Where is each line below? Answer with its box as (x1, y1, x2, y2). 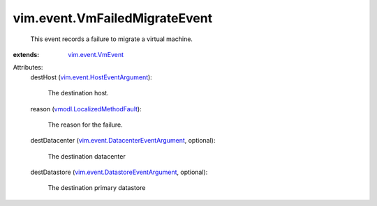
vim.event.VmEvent (68, 50, 124, 58)
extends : (13, 50, 40, 58)
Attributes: (13, 63, 43, 72)
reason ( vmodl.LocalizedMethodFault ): (30, 104, 142, 113)
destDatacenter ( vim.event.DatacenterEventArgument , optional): (30, 136, 216, 145)
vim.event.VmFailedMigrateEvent (13, 10, 213, 26)
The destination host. (47, 89, 109, 97)
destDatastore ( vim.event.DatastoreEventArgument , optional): (30, 168, 208, 177)
